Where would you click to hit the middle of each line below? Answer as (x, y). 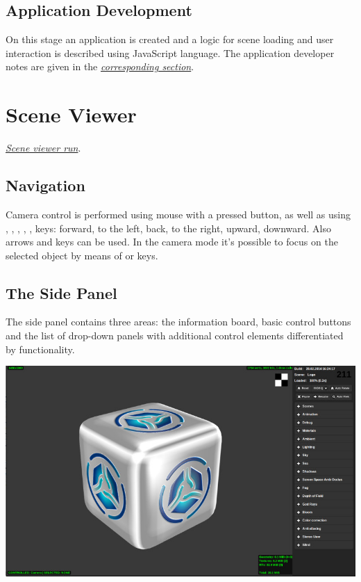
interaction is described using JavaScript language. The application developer (170, 52)
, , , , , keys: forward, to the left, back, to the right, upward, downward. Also (168, 228)
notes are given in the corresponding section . (100, 66)
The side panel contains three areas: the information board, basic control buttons (178, 322)
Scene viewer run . (43, 148)
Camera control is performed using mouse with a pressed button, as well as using (178, 214)
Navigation (45, 185)
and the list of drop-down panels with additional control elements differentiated (175, 336)
